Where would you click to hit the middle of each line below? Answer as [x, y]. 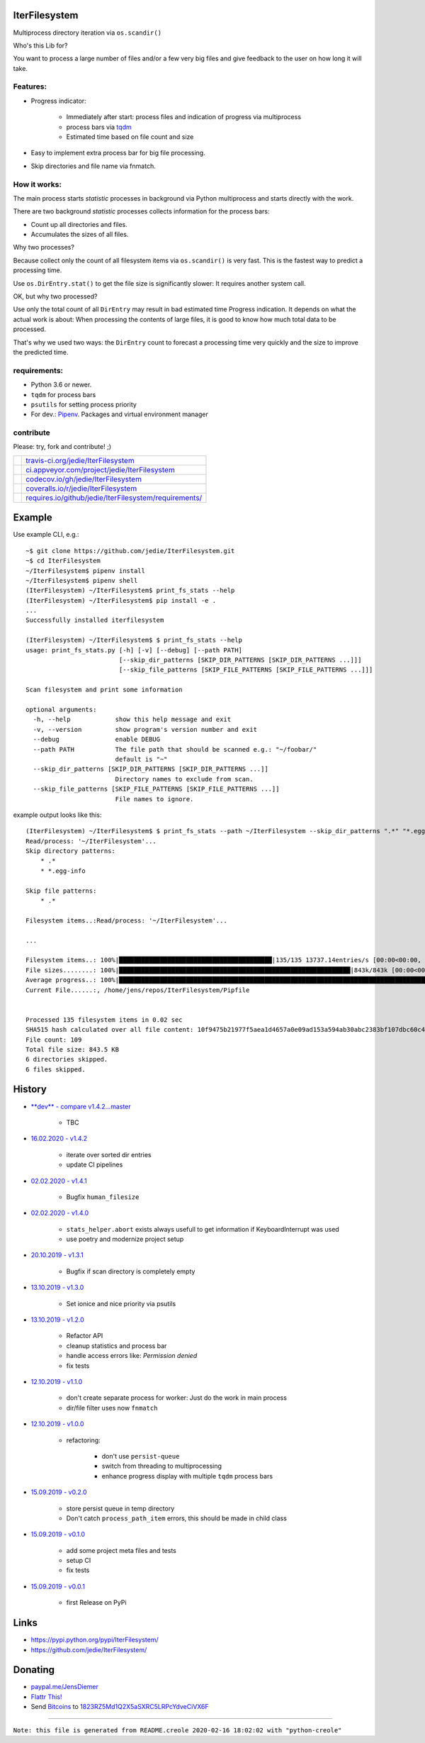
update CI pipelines [95, 1165]
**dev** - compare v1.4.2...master [81, 1106]
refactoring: [83, 1440]
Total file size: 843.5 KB [73, 1049]
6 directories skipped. [67, 1059]
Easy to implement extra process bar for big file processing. [118, 153]
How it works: [37, 184]
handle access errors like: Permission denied [132, 1356]
